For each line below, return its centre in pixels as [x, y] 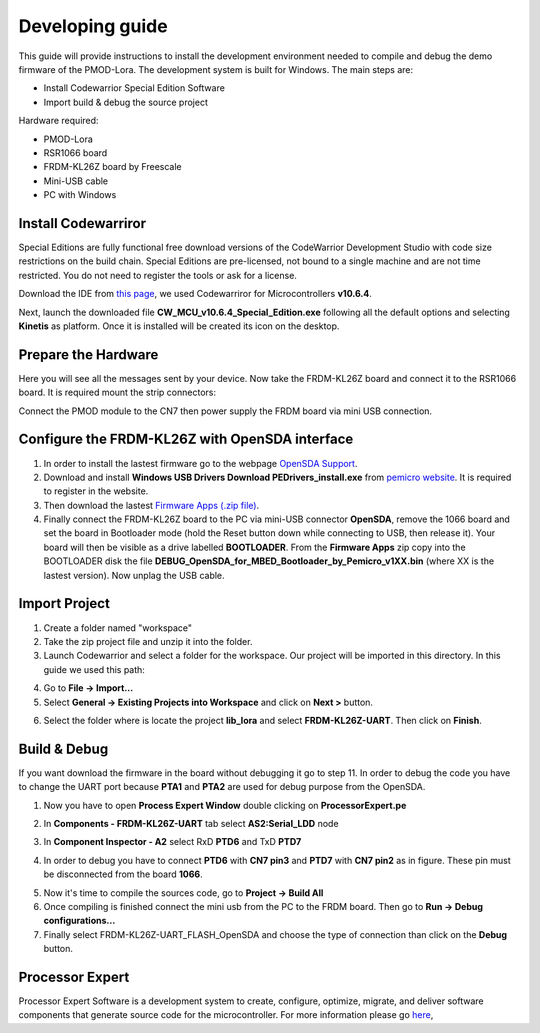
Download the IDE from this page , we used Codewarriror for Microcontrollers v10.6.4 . [195, 294]
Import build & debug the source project [126, 102]
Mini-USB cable [76, 181]
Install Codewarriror [82, 223]
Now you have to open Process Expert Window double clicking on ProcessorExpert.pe [225, 805]
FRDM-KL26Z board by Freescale [112, 167]
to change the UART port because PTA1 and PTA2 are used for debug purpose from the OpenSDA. [222, 787]
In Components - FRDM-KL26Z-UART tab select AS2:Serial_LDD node [191, 823]
